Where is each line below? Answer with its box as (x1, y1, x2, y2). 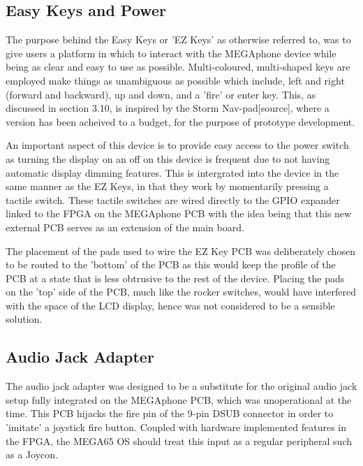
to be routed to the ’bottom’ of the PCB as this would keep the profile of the (6, 257, 336, 272)
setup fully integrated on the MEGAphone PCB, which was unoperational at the (6, 392, 352, 407)
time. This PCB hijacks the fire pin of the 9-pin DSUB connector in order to (6, 406, 334, 421)
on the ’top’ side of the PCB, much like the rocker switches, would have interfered (6, 284, 357, 299)
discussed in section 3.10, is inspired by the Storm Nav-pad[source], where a (6, 101, 329, 115)
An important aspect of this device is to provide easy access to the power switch (6, 138, 349, 152)
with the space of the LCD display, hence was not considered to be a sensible (6, 298, 335, 312)
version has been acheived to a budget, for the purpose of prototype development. (6, 114, 355, 129)
